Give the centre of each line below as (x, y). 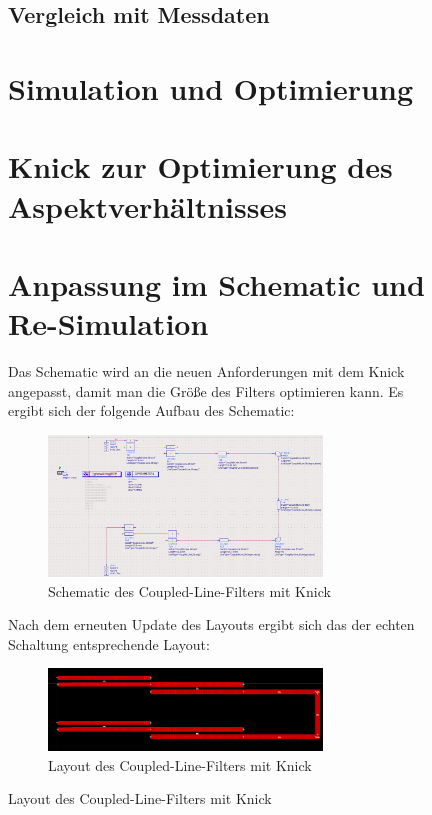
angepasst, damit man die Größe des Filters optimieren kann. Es (206, 390)
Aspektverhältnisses (147, 205)
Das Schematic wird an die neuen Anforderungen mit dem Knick (206, 371)
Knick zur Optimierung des (200, 166)
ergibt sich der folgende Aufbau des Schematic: (151, 410)
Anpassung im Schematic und (216, 283)
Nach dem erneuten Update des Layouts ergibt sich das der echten (211, 624)
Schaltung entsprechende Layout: (109, 643)
